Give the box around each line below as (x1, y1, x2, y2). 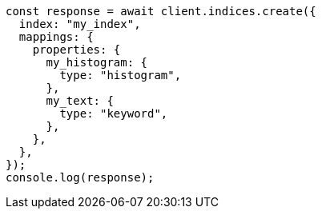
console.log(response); (6, 171, 155, 184)
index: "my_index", (18, 18, 141, 30)
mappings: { (18, 30, 94, 43)
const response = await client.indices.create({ (6, 5, 316, 18)
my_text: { (46, 94, 114, 107)
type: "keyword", (59, 107, 168, 120)
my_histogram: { (46, 56, 148, 69)
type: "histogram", (59, 69, 182, 82)
